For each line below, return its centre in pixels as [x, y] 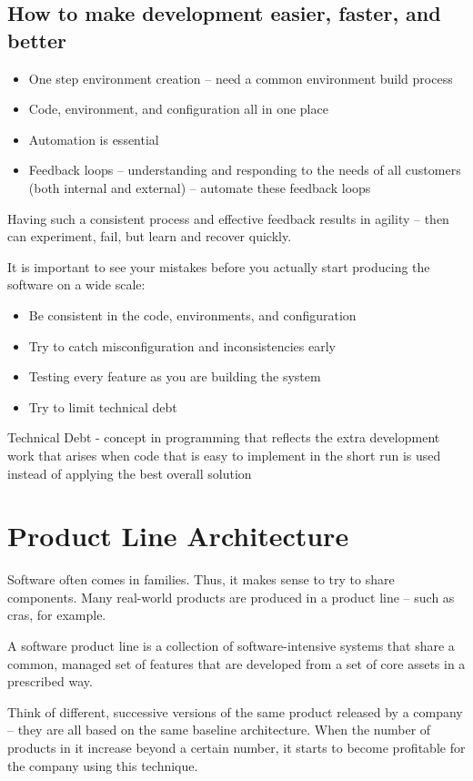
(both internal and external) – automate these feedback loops [200, 187]
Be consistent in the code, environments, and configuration [192, 314]
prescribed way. [50, 681]
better [37, 40]
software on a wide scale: [76, 284]
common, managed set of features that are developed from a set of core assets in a [236, 663]
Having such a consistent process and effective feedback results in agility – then [228, 218]
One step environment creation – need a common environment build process [241, 78]
